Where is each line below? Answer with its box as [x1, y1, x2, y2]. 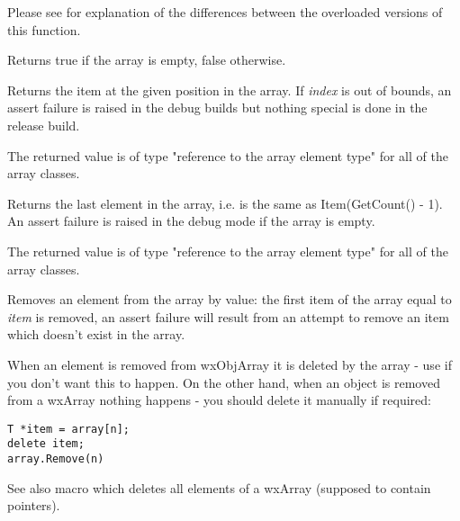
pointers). [7, 496, 60, 515]
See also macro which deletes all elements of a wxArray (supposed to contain [7, 478, 431, 497]
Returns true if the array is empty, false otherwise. [7, 50, 286, 69]
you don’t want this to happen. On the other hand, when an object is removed [7, 373, 440, 391]
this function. [7, 20, 81, 39]
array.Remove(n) [7, 453, 104, 465]
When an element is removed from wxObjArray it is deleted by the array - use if [7, 355, 452, 373]
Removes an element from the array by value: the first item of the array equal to [7, 290, 452, 309]
